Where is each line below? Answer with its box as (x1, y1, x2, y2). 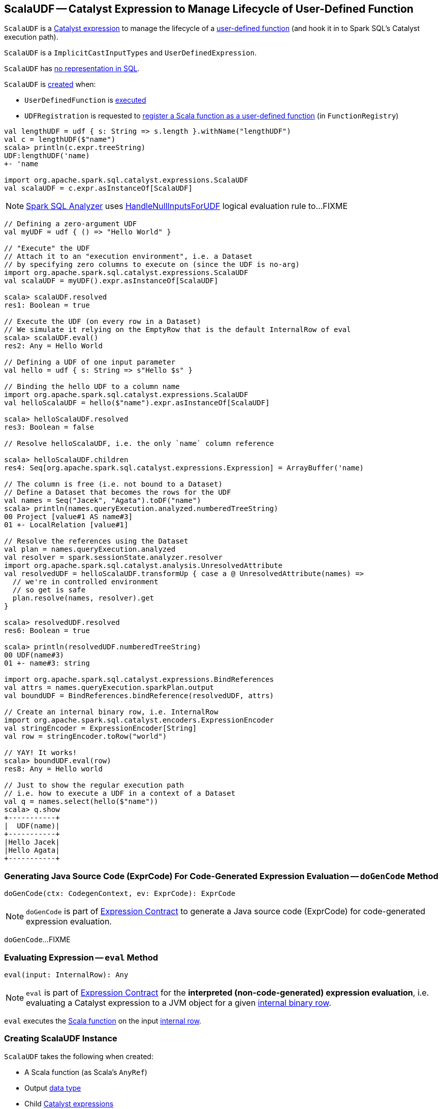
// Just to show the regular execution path (4, 781, 184, 790)
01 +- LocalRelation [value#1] (4, 521, 129, 529)
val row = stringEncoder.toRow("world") (4, 732, 167, 741)
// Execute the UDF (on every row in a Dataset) (4, 317, 201, 326)
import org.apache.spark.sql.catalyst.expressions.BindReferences (4, 675, 274, 684)
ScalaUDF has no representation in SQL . (4, 64, 140, 73)
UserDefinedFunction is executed (24, 96, 146, 105)
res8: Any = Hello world (4, 765, 103, 773)
